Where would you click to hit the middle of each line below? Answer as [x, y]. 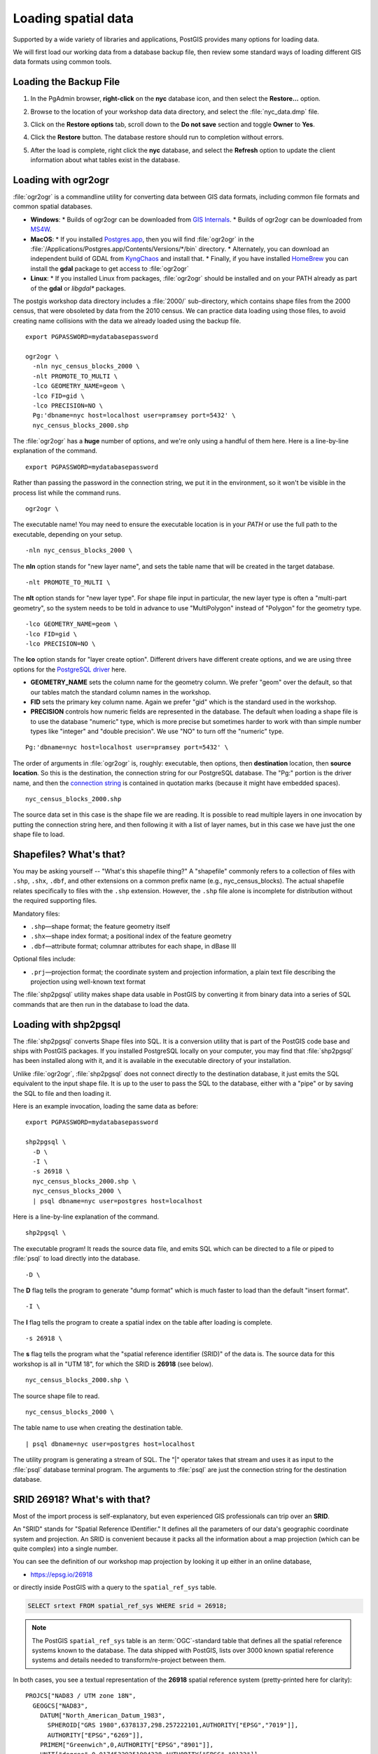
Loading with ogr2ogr [61, 180]
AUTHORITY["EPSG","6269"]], [95, 1735]
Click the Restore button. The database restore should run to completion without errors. [157, 138]
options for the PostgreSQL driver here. [70, 669]
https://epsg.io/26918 [62, 1574]
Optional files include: [44, 959]
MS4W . [41, 229]
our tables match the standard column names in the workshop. [121, 692]
